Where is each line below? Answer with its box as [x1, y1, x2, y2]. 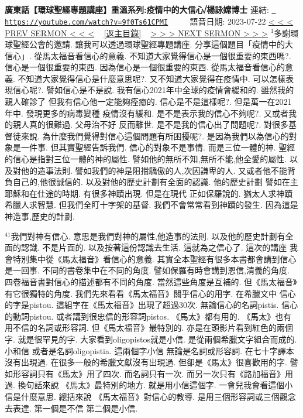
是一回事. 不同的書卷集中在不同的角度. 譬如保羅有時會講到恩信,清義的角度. [5, 264, 290, 276]
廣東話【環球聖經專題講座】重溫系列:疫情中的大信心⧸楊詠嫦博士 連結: [5, 4, 269, 16]
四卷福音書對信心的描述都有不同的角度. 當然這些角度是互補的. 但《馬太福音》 [5, 275, 297, 287]
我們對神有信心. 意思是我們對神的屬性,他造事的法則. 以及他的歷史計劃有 [11, 229, 285, 242]
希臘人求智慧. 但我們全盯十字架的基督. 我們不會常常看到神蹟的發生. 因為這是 [5, 198, 298, 211]
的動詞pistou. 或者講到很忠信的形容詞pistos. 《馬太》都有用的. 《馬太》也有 [5, 310, 292, 322]
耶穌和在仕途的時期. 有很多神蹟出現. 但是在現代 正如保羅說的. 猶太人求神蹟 [5, 187, 293, 199]
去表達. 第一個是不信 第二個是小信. [5, 402, 138, 414]
